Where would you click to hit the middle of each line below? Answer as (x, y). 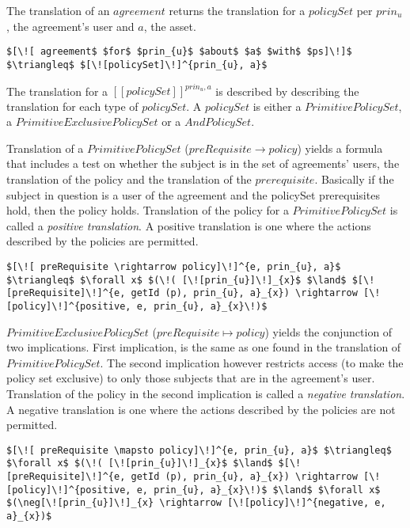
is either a (277, 106)
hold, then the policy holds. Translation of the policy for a (148, 210)
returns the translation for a (237, 10)
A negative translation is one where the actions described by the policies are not (201, 409)
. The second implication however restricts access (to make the (252, 362)
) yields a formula (340, 148)
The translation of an (58, 10)
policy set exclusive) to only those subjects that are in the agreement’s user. (191, 378)
